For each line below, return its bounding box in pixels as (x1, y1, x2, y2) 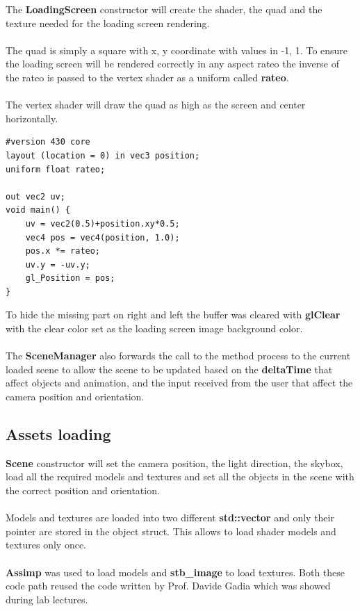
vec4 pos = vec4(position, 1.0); (25, 232, 180, 243)
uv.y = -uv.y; (25, 259, 90, 270)
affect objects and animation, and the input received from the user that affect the (6, 375, 353, 390)
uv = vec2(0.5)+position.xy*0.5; (25, 218, 180, 229)
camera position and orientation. (6, 389, 145, 404)
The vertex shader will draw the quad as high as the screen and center (6, 97, 306, 112)
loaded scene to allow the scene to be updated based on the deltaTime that (6, 361, 333, 376)
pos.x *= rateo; (25, 246, 101, 256)
